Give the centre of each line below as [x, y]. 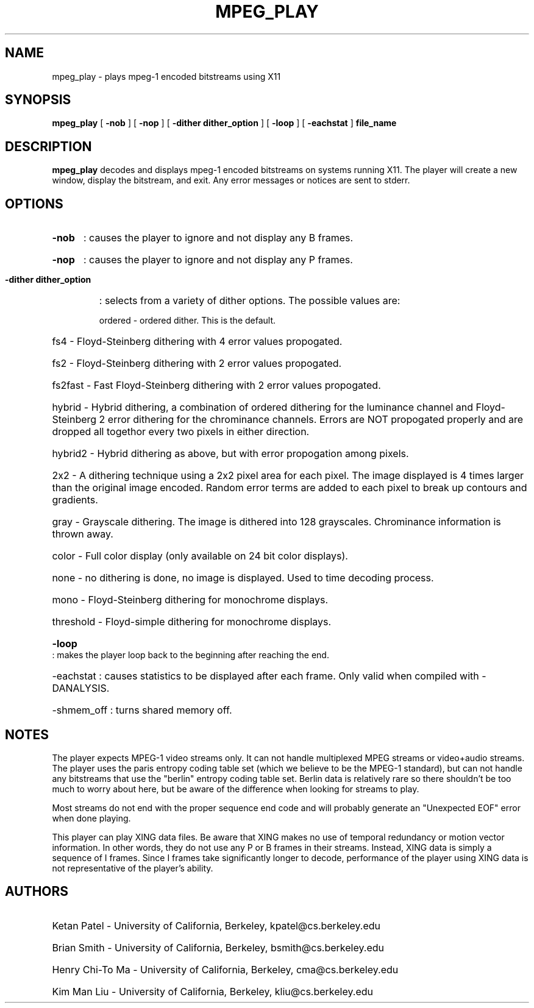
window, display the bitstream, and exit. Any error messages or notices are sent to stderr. [231, 180]
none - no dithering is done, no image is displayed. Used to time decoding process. [243, 578]
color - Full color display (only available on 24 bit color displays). [200, 556]
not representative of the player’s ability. [133, 868]
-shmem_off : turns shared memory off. [142, 710]
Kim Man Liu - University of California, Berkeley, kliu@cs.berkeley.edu [212, 991]
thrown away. [83, 534]
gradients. [75, 500]
